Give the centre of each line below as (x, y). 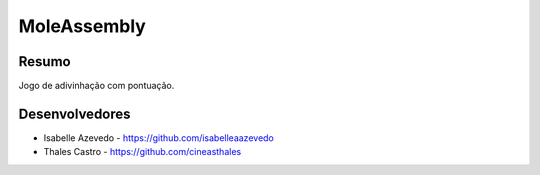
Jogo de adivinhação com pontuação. (96, 86)
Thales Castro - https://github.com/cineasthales (142, 152)
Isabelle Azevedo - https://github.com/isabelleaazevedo (159, 137)
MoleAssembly (82, 26)
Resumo (44, 61)
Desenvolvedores (74, 113)
